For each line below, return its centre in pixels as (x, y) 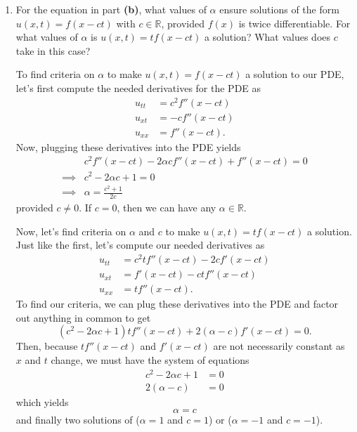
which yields (42, 401)
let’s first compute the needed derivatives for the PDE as (138, 87)
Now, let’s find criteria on (71, 231)
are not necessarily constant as (279, 346)
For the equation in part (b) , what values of (111, 9)
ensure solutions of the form (279, 9)
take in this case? (53, 50)
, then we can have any (167, 208)
